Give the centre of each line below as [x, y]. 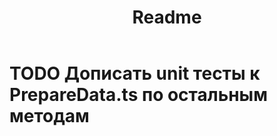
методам [49, 116]
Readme [167, 17]
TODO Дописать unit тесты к [135, 73]
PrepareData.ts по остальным [138, 95]
